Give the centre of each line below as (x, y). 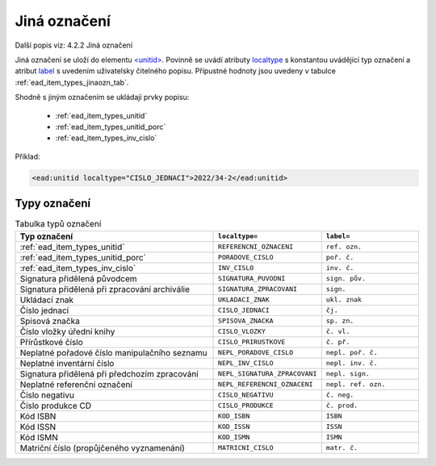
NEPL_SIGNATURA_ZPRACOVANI (268, 374)
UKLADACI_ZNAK (244, 300)
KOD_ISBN (234, 416)
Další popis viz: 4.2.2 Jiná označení (74, 45)
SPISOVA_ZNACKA (246, 321)
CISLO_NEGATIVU (246, 395)
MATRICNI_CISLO (246, 448)
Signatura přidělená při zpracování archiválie (105, 289)
